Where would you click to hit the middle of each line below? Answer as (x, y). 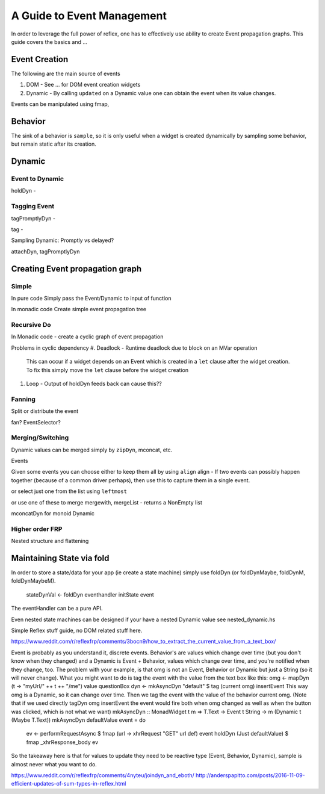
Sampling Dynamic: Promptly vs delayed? (63, 240)
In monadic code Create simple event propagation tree (79, 309)
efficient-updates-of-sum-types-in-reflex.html (69, 784)
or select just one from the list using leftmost (69, 491)
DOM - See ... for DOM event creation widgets (83, 85)
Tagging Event (33, 206)
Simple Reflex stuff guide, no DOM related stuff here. (77, 631)
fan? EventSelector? (36, 422)
